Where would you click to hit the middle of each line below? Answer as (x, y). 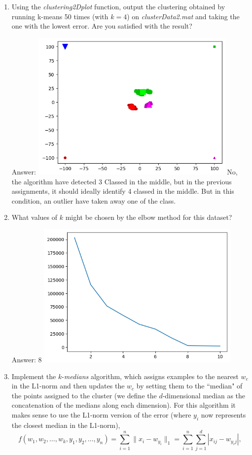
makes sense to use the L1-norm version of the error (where (101, 415)
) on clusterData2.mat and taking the (183, 16)
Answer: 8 (27, 360)
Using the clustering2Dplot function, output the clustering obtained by (118, 6)
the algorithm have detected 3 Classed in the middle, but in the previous (122, 181)
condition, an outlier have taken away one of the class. (94, 200)
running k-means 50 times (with (60, 16)
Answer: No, (125, 172)
